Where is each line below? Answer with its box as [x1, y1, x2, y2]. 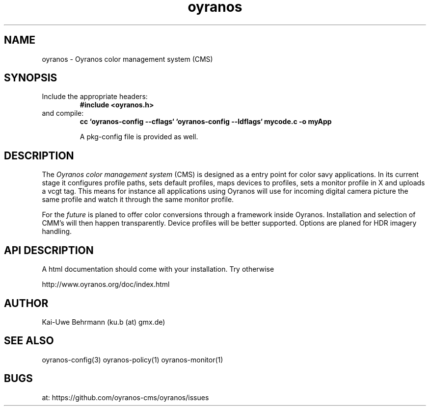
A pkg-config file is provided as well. [80, 132, 198, 141]
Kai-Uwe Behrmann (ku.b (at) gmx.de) [42, 317, 165, 326]
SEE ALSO [4, 334, 54, 347]
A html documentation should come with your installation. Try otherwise [42, 265, 274, 274]
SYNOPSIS [4, 72, 57, 84]
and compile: [42, 109, 84, 118]
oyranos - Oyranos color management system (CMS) [42, 54, 213, 63]
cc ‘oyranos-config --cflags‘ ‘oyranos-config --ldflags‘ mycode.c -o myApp [80, 117, 332, 126]
